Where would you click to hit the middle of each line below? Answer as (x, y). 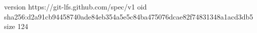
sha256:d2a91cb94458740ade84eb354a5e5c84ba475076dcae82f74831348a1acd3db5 (129, 16)
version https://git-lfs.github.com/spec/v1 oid (76, 6)
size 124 (16, 26)
